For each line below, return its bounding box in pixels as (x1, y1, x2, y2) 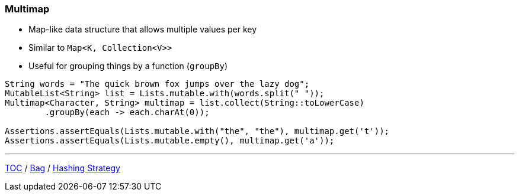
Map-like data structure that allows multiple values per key (28, 24, 257, 35)
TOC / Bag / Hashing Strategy (5, 163, 120, 174)
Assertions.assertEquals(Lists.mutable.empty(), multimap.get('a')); (5, 136, 335, 146)
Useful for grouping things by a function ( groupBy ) (28, 61, 228, 71)
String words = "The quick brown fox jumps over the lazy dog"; (5, 79, 310, 89)
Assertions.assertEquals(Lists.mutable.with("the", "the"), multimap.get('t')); (5, 126, 390, 136)
